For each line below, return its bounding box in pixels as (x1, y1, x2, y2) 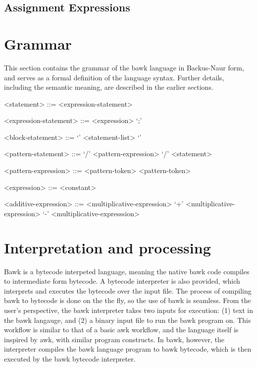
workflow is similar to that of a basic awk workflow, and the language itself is (4, 324, 239, 335)
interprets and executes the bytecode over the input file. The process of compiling (4, 285, 252, 296)
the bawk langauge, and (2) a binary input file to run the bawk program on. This (4, 314, 251, 325)
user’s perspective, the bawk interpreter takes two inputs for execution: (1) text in (4, 305, 254, 315)
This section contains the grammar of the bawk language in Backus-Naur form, (4, 62, 244, 72)
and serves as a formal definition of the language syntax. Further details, (4, 72, 224, 82)
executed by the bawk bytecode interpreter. (4, 353, 136, 364)
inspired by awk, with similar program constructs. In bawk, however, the (4, 334, 225, 344)
